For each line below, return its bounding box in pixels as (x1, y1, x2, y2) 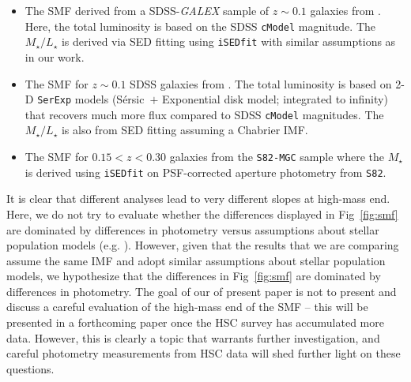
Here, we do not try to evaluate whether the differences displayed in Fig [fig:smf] (6, 205, 398, 222)
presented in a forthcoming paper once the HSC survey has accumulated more (6, 314, 384, 331)
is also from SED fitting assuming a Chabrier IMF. (61, 122, 308, 138)
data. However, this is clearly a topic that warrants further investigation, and (6, 329, 380, 346)
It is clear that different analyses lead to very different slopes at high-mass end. (6, 190, 390, 207)
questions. (6, 360, 55, 376)
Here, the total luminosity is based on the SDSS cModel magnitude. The (25, 17, 376, 34)
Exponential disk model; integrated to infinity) (162, 91, 388, 107)
